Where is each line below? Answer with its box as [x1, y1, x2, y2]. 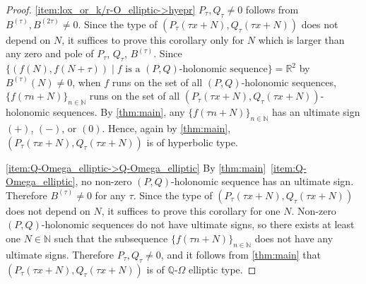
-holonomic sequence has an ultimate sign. [171, 174, 354, 189]
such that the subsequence [54, 230, 168, 245]
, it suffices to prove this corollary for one [101, 203, 281, 218]
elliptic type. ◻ [189, 261, 256, 276]
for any [95, 187, 126, 202]
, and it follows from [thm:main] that [160, 247, 321, 261]
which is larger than [258, 32, 345, 47]
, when [72, 74, 101, 89]
